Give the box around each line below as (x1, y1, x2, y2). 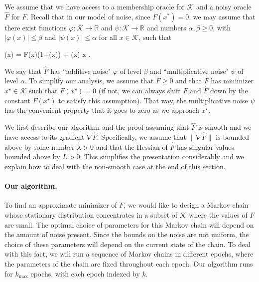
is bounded (216, 132, 249, 142)
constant (4, 95, 30, 105)
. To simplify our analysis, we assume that (24, 75, 154, 86)
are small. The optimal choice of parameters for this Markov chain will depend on (4, 219, 254, 230)
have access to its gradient (4, 132, 85, 142)
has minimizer (211, 75, 254, 86)
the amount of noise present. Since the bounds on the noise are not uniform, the (4, 229, 249, 240)
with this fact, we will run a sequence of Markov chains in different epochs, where (4, 249, 254, 259)
